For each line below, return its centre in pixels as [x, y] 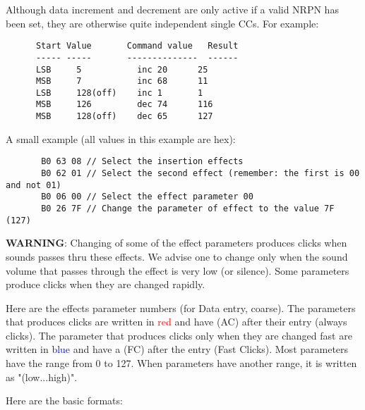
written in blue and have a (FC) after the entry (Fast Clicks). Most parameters [177, 349]
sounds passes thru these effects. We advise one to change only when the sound [177, 256]
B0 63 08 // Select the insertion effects [142, 162]
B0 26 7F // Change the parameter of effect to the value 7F [188, 209]
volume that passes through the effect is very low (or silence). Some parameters [178, 270]
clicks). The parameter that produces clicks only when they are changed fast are [179, 335]
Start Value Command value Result [137, 46]
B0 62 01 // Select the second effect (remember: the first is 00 [201, 174]
